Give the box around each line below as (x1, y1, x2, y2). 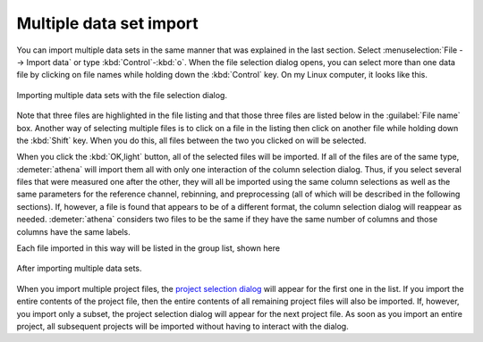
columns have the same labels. (16, 226, 131, 237)
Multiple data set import (16, 13, 199, 33)
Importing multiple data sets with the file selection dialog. (16, 89, 228, 100)
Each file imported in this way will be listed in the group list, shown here (16, 243, 281, 254)
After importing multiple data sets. (16, 263, 142, 274)
